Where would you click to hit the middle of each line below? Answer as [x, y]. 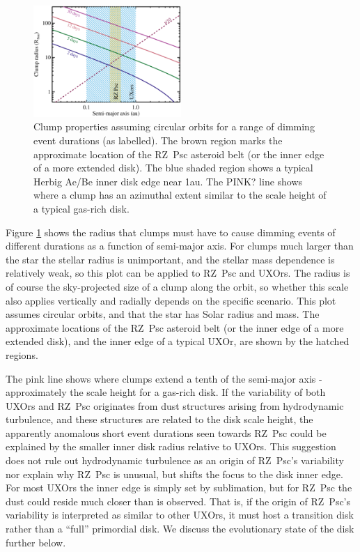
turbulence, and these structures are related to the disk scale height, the [159, 419]
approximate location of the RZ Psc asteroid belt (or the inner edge [179, 154]
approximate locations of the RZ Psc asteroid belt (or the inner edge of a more [175, 327]
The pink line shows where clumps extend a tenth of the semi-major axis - [164, 378]
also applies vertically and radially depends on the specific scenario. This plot [171, 300]
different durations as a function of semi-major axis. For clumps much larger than [180, 246]
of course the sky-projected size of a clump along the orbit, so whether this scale [177, 286]
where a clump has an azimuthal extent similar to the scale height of [180, 195]
